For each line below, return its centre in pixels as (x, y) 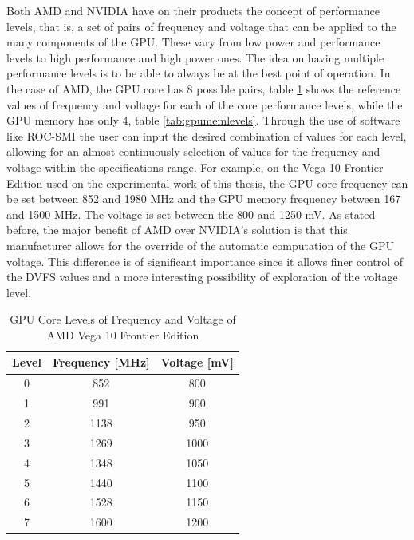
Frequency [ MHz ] (101, 362)
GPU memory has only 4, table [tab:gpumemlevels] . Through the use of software (203, 120)
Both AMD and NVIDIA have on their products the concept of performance (193, 10)
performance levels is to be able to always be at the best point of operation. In (199, 73)
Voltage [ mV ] (197, 362)
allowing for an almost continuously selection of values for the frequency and (193, 151)
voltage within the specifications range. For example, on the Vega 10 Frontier (195, 167)
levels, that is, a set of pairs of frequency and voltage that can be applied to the (201, 26)
